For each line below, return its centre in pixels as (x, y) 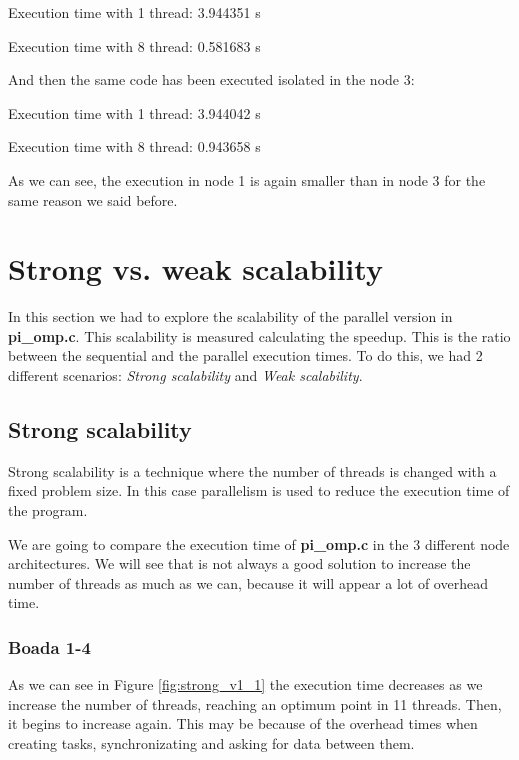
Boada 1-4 (49, 646)
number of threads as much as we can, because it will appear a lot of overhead (248, 582)
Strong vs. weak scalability (195, 268)
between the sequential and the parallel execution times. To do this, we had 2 (245, 355)
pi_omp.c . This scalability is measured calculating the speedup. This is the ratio (259, 335)
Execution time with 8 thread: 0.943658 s (134, 146)
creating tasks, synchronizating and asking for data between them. (211, 743)
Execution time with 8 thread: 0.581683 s (134, 45)
